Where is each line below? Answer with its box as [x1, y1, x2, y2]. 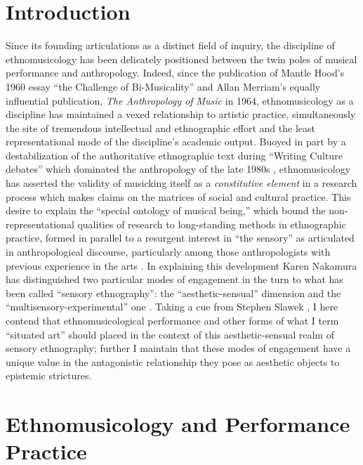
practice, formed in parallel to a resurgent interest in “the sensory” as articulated [6, 230, 355, 245]
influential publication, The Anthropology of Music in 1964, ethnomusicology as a [6, 93, 354, 107]
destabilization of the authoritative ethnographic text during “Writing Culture [6, 148, 343, 162]
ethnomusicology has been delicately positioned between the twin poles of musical [6, 51, 357, 66]
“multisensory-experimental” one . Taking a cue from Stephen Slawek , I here [6, 299, 338, 314]
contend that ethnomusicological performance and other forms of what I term [6, 313, 339, 327]
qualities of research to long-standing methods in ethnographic [77, 216, 346, 231]
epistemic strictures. [6, 368, 92, 383]
